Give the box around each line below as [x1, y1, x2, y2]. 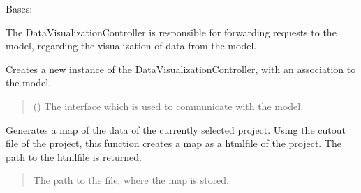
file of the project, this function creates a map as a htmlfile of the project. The [6, 136, 341, 150]
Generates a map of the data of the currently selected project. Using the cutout [6, 122, 346, 137]
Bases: [6, 1, 33, 15]
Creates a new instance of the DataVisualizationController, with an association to [6, 61, 356, 76]
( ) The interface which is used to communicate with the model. [33, 98, 304, 113]
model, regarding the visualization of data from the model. [6, 38, 257, 53]
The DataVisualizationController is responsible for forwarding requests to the [6, 24, 337, 39]
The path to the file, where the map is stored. [33, 173, 230, 187]
